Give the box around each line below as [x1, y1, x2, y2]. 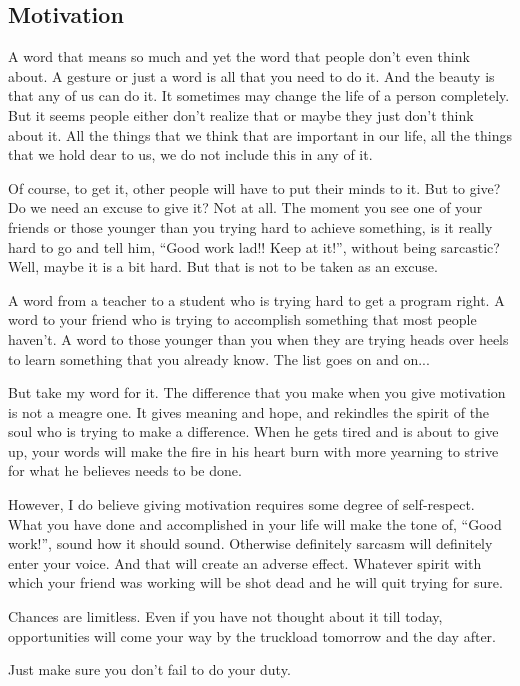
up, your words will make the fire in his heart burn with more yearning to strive [8, 440, 499, 461]
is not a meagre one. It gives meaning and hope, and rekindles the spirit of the [8, 401, 490, 422]
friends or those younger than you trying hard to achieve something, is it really [8, 216, 493, 237]
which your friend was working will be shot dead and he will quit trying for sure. [8, 572, 503, 593]
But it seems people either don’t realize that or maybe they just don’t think [8, 104, 474, 125]
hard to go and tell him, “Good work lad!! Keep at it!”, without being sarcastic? [8, 236, 500, 257]
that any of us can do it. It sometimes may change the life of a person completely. [8, 85, 510, 106]
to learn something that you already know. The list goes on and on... [8, 348, 430, 369]
